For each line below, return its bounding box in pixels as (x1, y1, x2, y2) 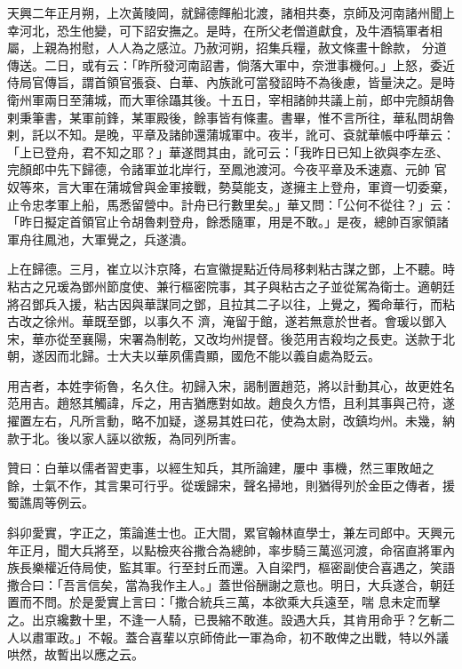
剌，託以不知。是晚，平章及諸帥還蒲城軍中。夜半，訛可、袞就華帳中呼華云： (7, 125, 455, 144)
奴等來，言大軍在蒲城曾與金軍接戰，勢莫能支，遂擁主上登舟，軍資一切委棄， (7, 177, 455, 195)
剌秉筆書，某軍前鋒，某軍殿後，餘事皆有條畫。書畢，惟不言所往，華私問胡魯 (7, 108, 455, 126)
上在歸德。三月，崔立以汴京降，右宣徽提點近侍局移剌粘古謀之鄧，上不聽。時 (7, 259, 455, 278)
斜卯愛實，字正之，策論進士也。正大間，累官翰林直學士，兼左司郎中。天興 (7, 523, 442, 542)
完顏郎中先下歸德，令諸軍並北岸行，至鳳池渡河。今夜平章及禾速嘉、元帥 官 (7, 160, 447, 179)
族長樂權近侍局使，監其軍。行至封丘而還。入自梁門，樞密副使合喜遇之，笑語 (7, 558, 455, 577)
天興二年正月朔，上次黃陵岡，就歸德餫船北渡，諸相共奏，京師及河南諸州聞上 (7, 4, 455, 21)
